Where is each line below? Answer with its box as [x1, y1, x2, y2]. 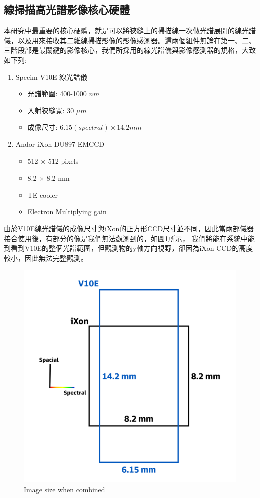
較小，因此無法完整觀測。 [4, 252, 88, 263]
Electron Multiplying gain [27, 206, 107, 217]
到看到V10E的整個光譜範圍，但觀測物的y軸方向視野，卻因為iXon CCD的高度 [4, 243, 253, 253]
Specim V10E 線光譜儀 [15, 71, 88, 82]
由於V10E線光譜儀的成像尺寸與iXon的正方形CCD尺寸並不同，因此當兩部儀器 [4, 223, 254, 233]
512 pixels [48, 155, 79, 166]
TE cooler [27, 189, 58, 200]
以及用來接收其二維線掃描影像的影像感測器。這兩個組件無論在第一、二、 [17, 35, 256, 45]
